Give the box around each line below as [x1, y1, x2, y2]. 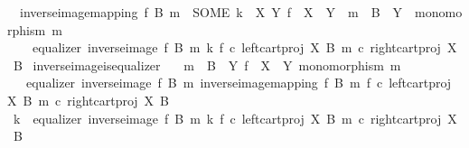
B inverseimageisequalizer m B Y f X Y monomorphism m [13, 55, 401, 74]
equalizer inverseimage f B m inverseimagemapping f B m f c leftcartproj [25, 73, 452, 92]
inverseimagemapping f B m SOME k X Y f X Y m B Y [19, 3, 403, 21]
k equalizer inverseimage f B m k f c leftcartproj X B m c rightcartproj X [13, 108, 457, 127]
